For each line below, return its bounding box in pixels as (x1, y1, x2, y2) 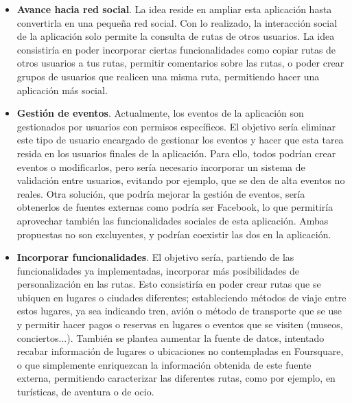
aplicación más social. (16, 82, 108, 97)
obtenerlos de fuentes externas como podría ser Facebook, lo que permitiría (16, 200, 333, 214)
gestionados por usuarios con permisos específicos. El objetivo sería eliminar (16, 119, 336, 133)
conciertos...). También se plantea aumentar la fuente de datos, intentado (16, 330, 325, 345)
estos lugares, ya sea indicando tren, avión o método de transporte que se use (16, 303, 342, 318)
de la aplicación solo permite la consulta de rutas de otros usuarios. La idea (16, 29, 335, 43)
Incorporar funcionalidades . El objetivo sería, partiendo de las (16, 250, 294, 264)
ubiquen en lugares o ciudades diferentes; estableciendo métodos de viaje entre (16, 290, 347, 304)
